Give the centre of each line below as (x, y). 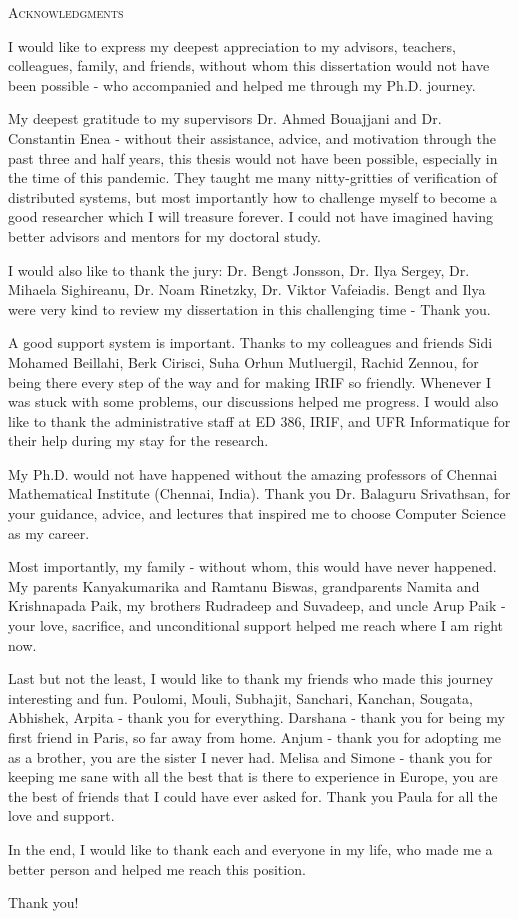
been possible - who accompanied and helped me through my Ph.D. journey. (242, 84)
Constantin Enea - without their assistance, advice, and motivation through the (252, 137)
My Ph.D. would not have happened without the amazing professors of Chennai (253, 473)
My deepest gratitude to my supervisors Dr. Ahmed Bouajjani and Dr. (225, 118)
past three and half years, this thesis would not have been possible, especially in (253, 157)
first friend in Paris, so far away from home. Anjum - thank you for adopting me (255, 737)
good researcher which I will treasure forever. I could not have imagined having (250, 216)
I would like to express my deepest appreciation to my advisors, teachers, (232, 45)
